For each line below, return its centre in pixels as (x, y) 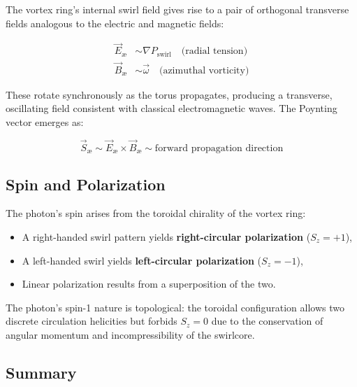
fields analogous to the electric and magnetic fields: (115, 23)
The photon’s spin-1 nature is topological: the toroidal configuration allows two (175, 307)
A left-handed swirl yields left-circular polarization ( (142, 260)
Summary (41, 372)
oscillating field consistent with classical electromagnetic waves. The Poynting (172, 108)
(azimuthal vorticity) (204, 70)
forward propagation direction (219, 148)
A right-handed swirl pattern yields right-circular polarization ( (166, 236)
